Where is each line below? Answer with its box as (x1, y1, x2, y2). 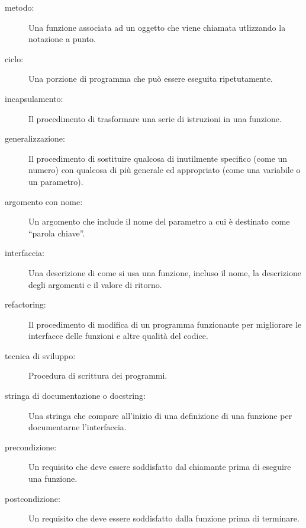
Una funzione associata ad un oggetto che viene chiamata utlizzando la (28, 21, 286, 33)
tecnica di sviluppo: (5, 349, 76, 361)
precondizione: (5, 440, 57, 453)
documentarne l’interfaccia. (28, 421, 127, 433)
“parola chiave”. (28, 226, 85, 239)
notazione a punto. (28, 33, 96, 45)
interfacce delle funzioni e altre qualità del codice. (28, 329, 208, 342)
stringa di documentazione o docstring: (5, 389, 146, 402)
